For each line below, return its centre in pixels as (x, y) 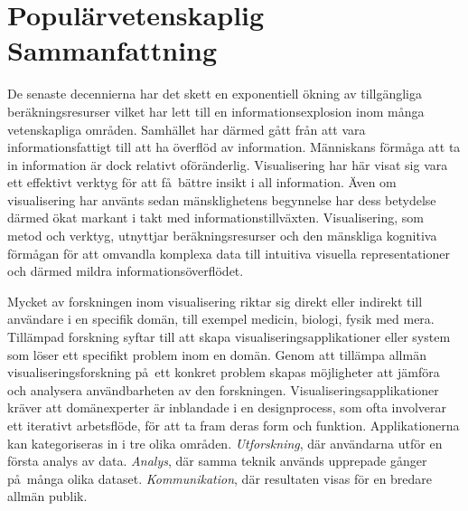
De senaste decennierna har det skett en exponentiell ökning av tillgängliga (215, 94)
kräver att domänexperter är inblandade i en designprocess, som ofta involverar (227, 407)
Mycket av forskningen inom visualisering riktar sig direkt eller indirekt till (215, 301)
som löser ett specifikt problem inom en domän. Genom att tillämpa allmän (217, 354)
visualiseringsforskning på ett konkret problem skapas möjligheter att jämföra (224, 372)
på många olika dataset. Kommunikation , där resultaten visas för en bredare (220, 478)
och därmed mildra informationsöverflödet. (126, 271)
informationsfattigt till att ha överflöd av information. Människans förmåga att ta (234, 147)
